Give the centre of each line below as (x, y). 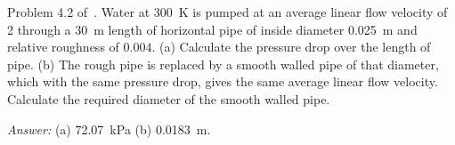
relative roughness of (63, 47)
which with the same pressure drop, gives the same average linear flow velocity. (223, 81)
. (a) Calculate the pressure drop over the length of (291, 47)
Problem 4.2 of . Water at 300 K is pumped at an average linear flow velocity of (227, 12)
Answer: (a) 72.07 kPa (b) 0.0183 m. (109, 129)
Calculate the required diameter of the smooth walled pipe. (169, 98)
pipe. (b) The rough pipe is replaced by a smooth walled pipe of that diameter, (223, 64)
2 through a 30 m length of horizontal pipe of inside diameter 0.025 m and (212, 29)
